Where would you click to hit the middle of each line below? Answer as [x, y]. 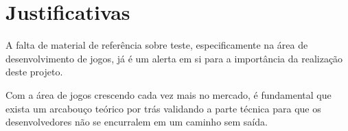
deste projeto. [34, 72]
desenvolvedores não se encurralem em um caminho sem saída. [137, 122]
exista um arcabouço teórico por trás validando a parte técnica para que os [163, 108]
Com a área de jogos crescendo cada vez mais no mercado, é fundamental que [169, 94]
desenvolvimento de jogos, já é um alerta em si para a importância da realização [174, 58]
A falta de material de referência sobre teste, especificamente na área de [157, 45]
